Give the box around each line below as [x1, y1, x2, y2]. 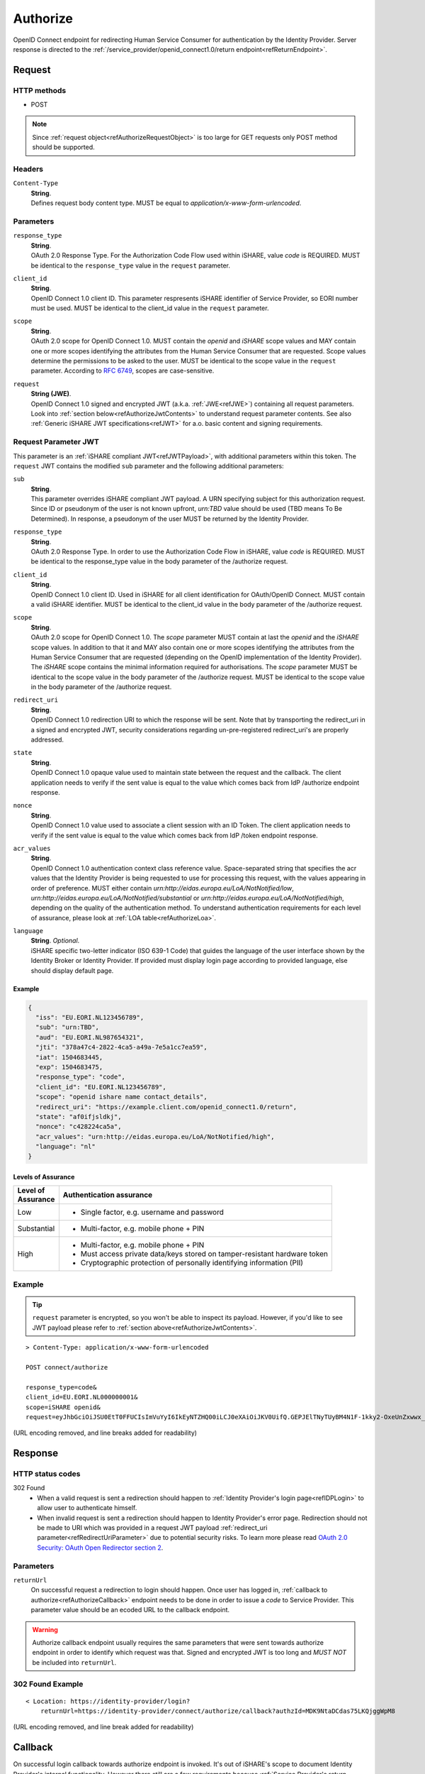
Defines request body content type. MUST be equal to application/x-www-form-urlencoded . [30, 199, 302, 207]
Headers [13, 164, 44, 174]
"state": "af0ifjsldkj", [35, 1113, 122, 1120]
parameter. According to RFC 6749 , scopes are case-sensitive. [30, 366, 215, 375]
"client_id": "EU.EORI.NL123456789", [35, 1083, 166, 1091]
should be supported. [32, 143, 95, 152]
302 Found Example [13, 1679, 84, 1689]
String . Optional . [30, 937, 80, 945]
